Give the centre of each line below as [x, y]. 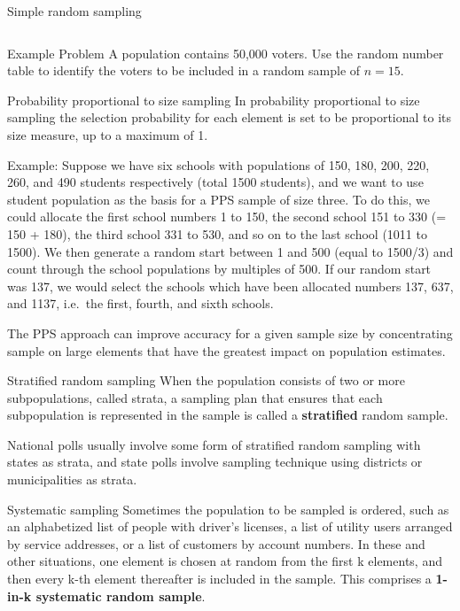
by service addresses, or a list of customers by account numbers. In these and [216, 543]
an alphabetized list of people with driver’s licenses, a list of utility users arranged [230, 526]
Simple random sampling [74, 11]
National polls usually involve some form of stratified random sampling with [214, 444]
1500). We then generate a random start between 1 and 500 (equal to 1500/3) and [230, 251]
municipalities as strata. [72, 480]
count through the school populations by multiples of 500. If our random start [219, 269]
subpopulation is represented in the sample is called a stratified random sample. [228, 415]
